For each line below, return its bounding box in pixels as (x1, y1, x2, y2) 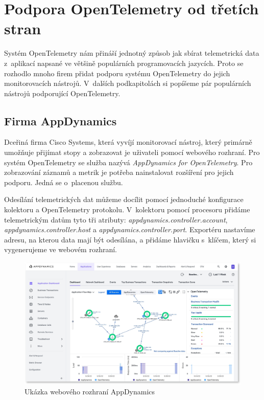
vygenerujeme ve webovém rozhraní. (4, 244, 117, 255)
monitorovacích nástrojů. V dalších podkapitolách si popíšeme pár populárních (4, 78, 251, 88)
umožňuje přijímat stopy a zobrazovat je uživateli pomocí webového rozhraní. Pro (4, 147, 260, 158)
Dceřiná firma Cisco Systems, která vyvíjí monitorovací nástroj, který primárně (4, 137, 252, 147)
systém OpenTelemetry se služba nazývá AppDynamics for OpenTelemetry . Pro (4, 157, 253, 167)
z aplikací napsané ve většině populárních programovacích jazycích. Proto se (4, 57, 244, 68)
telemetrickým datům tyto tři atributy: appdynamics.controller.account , (4, 214, 228, 225)
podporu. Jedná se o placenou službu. (4, 176, 123, 187)
